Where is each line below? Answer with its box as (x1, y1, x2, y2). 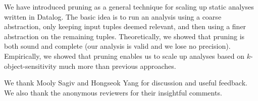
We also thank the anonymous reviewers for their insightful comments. (4, 87, 222, 97)
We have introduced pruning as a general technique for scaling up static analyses (4, 2, 254, 12)
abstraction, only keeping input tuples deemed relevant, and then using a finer (4, 21, 246, 32)
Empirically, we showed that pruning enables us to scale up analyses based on (4, 50, 245, 61)
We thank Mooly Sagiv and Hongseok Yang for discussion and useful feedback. (4, 77, 247, 88)
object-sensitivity (4, 60, 57, 71)
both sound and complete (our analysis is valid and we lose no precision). (4, 41, 231, 51)
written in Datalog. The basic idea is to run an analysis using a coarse (4, 11, 222, 22)
